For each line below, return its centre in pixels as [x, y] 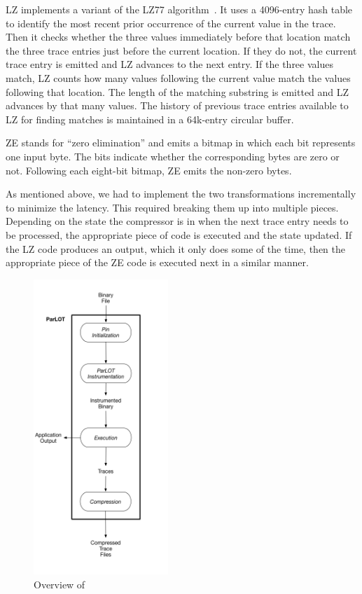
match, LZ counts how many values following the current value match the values [178, 77]
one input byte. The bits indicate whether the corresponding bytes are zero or [173, 156]
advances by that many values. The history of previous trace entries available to [177, 105]
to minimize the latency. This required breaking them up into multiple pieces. [172, 207]
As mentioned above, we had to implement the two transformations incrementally [181, 194]
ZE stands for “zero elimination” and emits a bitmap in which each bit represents [181, 143]
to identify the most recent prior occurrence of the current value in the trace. [171, 23]
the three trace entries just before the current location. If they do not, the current [181, 50]
